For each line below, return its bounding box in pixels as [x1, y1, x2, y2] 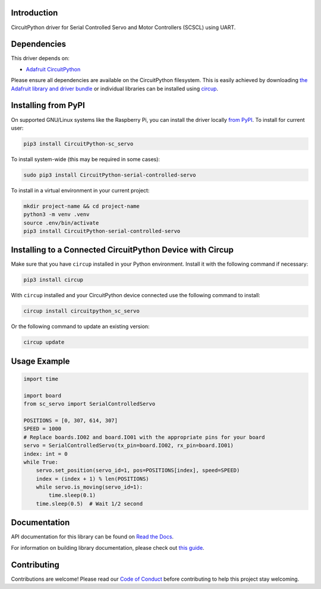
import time [23, 376, 59, 382]
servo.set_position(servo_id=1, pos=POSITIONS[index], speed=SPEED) [36, 467, 240, 474]
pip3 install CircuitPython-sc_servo [23, 140, 134, 147]
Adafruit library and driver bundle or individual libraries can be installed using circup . [11, 85, 219, 92]
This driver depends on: [11, 55, 70, 62]
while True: [23, 458, 59, 465]
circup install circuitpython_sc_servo [23, 308, 140, 314]
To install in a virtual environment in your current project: [11, 187, 150, 194]
